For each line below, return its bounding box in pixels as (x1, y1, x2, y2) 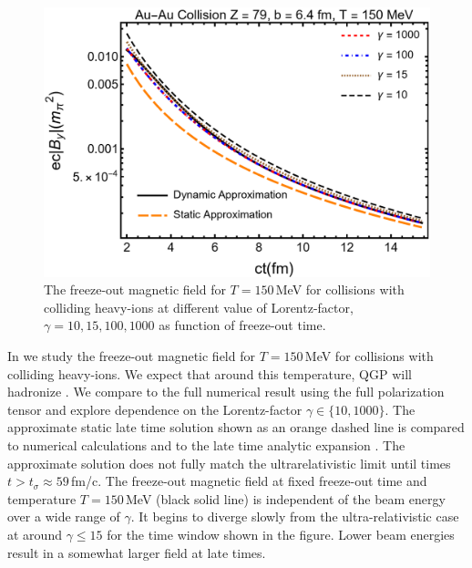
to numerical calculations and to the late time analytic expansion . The (7, 435, 405, 454)
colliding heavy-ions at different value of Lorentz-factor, (44, 297, 354, 316)
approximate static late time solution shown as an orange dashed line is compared (7, 418, 465, 437)
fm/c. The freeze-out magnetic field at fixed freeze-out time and (71, 471, 427, 491)
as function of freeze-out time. (159, 315, 326, 335)
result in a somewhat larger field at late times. (7, 542, 266, 562)
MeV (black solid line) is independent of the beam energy (125, 489, 446, 508)
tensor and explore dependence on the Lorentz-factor (7, 399, 303, 418)
